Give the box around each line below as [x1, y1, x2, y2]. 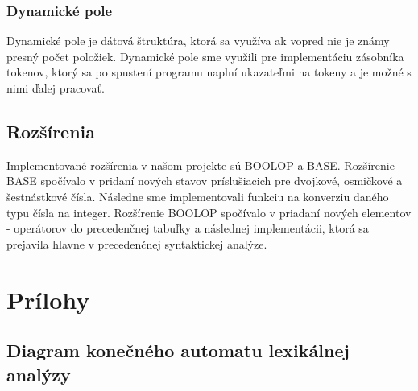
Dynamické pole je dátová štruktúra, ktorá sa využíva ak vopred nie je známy [6, 32, 390, 49]
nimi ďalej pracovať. [6, 80, 105, 96]
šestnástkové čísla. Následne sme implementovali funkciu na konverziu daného [6, 187, 389, 204]
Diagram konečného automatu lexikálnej [6, 338, 350, 363]
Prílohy [6, 282, 90, 315]
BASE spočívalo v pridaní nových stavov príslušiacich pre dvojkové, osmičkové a [6, 172, 403, 189]
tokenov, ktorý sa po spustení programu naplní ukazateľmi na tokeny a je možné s [6, 64, 412, 80]
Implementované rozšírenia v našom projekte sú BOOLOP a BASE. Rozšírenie [6, 156, 395, 173]
